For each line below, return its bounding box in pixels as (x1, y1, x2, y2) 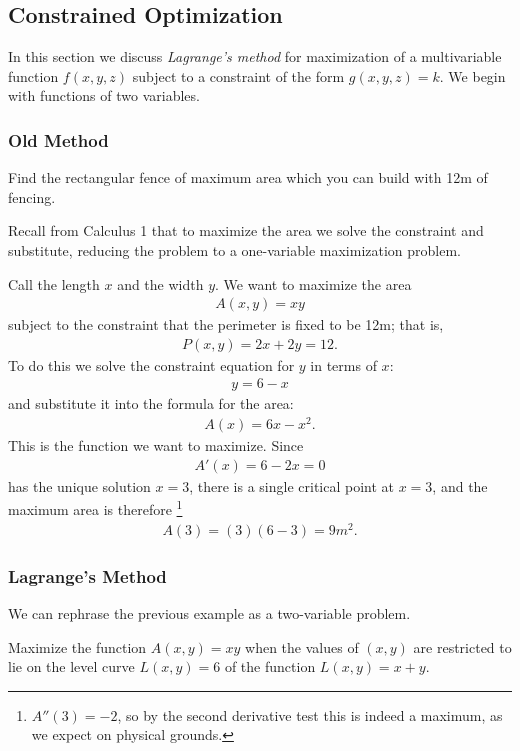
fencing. (8, 186, 56, 207)
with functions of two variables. (8, 85, 200, 106)
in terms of (310, 354, 377, 375)
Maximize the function (8, 636, 147, 657)
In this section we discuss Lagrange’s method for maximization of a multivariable (8, 46, 502, 67)
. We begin (439, 65, 506, 86)
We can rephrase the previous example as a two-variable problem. (8, 602, 411, 623)
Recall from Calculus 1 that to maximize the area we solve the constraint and (8, 220, 484, 241)
